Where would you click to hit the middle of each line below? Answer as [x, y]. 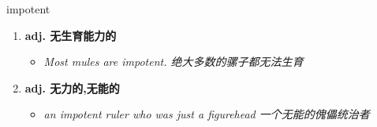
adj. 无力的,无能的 [72, 87]
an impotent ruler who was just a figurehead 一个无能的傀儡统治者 [207, 114]
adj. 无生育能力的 [71, 35]
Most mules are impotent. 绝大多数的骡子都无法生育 [174, 62]
